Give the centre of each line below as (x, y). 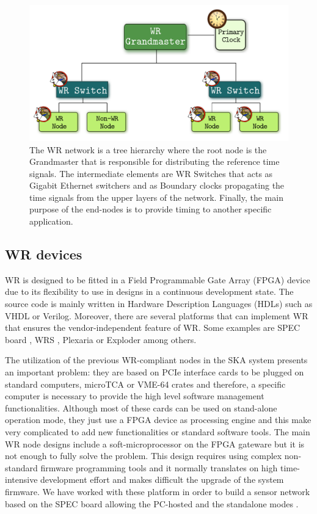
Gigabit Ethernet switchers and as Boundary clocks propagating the (157, 185)
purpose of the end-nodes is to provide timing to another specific (151, 209)
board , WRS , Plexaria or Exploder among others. (101, 339)
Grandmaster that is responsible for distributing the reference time (155, 161)
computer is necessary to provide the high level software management (135, 396)
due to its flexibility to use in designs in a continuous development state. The (149, 291)
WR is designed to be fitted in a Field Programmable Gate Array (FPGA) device (158, 279)
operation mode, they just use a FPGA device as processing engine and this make (158, 420)
